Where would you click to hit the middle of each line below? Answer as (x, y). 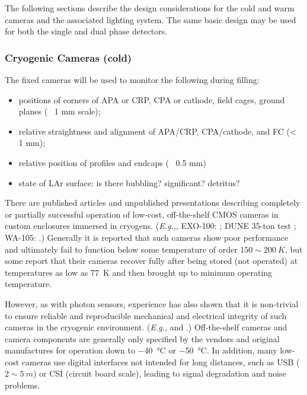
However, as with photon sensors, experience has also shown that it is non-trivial (152, 303)
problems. (23, 385)
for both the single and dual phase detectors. (86, 31)
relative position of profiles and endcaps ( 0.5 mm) (112, 162)
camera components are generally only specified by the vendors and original (142, 338)
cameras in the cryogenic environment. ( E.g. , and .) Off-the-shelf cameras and (146, 327)
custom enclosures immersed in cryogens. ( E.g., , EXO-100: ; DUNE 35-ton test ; (151, 226)
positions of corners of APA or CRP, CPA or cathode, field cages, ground (152, 99)
